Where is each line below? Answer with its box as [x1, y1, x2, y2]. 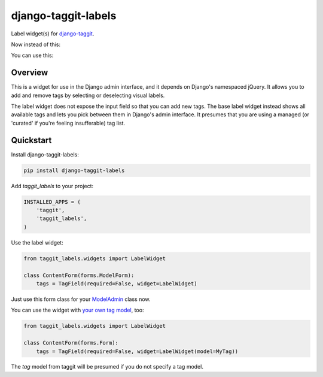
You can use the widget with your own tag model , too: [11, 306, 144, 314]
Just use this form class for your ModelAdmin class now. [11, 295, 151, 303]
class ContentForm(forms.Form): [23, 339, 119, 346]
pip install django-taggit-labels [23, 167, 125, 174]
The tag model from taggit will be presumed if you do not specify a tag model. [11, 363, 203, 370]
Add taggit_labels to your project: [11, 182, 94, 189]
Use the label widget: [11, 239, 63, 246]
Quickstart [11, 135, 52, 145]
